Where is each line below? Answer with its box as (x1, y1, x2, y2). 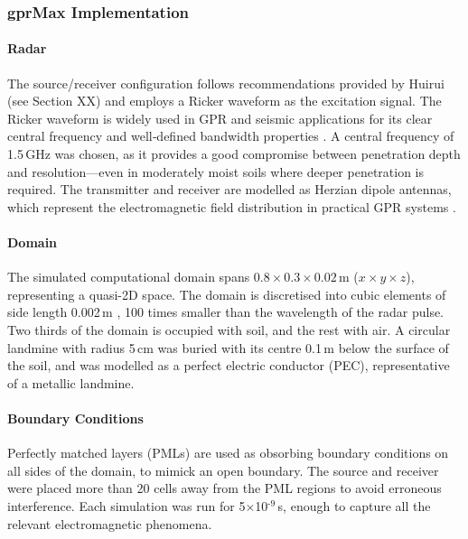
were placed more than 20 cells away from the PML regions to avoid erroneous (7, 479, 442, 497)
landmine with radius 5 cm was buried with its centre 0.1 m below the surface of (7, 338, 449, 357)
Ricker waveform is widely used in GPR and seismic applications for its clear (7, 108, 433, 127)
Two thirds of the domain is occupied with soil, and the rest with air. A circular (7, 320, 451, 339)
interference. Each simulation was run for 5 (7, 496, 246, 515)
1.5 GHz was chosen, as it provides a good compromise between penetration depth (7, 144, 461, 163)
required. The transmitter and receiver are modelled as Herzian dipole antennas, (7, 180, 452, 199)
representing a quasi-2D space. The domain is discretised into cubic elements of (7, 284, 446, 303)
